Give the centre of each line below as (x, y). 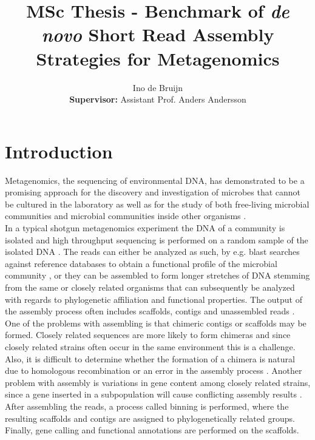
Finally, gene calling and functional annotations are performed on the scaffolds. (152, 430)
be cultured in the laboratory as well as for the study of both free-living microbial (157, 204)
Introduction (59, 151)
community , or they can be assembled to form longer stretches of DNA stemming (157, 275)
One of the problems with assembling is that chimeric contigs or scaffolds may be (156, 323)
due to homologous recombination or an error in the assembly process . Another (154, 371)
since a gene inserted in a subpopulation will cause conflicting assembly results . (154, 394)
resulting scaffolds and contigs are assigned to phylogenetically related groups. (150, 418)
